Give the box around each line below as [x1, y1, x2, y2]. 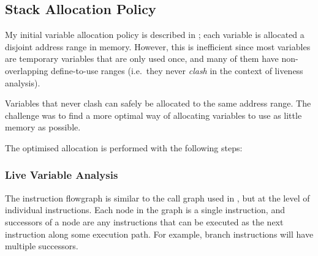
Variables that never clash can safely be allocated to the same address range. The [5, 97, 311, 110]
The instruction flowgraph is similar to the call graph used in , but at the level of [5, 191, 310, 204]
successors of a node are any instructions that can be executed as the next [5, 215, 284, 228]
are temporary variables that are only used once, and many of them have [5, 52, 279, 65]
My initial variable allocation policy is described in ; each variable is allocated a [5, 28, 305, 41]
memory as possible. [5, 121, 81, 134]
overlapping [5, 64, 48, 77]
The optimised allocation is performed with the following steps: [5, 141, 243, 154]
